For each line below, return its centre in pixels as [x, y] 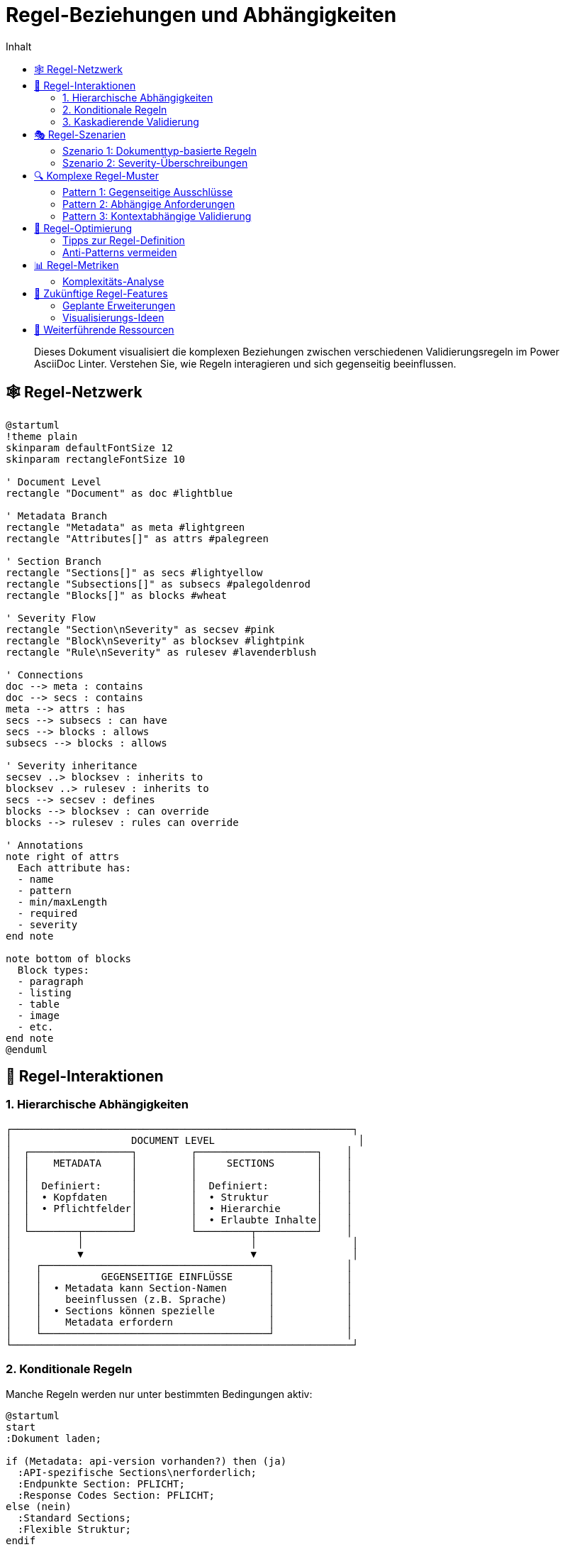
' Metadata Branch [57, 516]
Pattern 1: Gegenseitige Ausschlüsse [148, 192]
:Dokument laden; [54, 1438]
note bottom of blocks [69, 958]
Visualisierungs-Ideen [113, 317]
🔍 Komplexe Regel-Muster [96, 175]
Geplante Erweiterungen [119, 305]
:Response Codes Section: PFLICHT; [116, 1495]
